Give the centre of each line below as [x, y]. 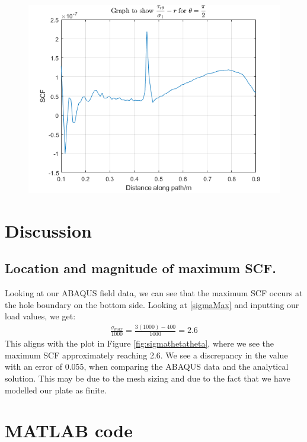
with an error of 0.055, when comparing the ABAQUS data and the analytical [147, 366]
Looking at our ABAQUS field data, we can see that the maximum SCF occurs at [154, 293]
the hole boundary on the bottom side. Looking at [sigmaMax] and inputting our [152, 304]
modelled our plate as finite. [56, 390]
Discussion [48, 230]
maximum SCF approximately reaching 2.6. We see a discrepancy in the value [146, 355]
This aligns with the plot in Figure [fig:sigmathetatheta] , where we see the [140, 343]
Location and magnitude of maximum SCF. [140, 268]
